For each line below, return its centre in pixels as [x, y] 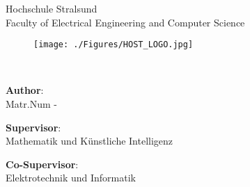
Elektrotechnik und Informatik [71, 178]
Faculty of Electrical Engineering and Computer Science [125, 22]
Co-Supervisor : [42, 164]
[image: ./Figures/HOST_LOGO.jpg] [114, 45]
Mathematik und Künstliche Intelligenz [89, 141]
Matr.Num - [31, 104]
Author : [25, 90]
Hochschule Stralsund [52, 8]
